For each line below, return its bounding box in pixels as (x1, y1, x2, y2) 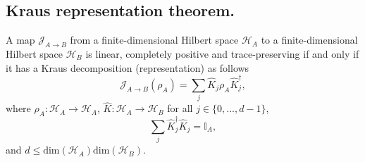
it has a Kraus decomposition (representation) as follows (6, 60, 249, 75)
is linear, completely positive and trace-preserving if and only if (85, 46, 359, 61)
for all (167, 101, 193, 116)
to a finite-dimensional (261, 32, 358, 47)
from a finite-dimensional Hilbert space (70, 32, 239, 47)
